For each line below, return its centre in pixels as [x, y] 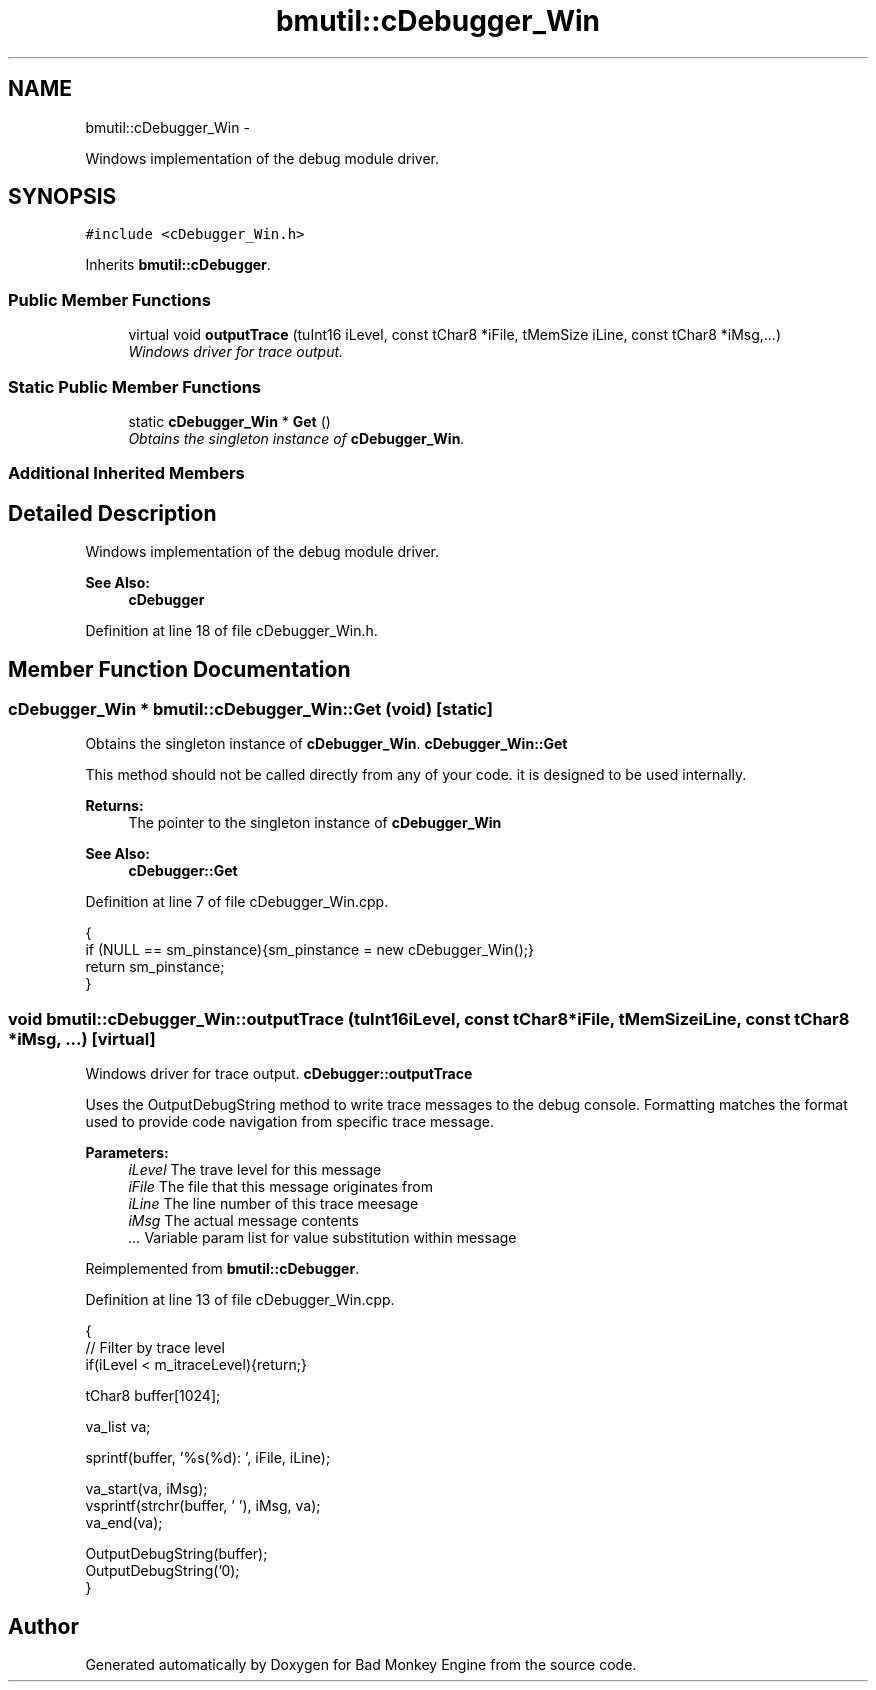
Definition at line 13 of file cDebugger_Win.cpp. [240, 1300]
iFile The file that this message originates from [280, 1187]
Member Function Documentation [179, 669]
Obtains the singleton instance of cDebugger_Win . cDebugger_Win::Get [326, 744]
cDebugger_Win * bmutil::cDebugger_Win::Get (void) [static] [250, 709]
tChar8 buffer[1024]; [153, 1396]
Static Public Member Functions [135, 386]
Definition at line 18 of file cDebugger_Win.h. [231, 631]
